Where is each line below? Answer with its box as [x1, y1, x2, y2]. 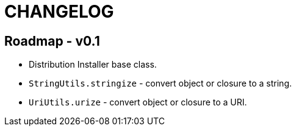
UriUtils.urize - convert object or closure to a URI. [29, 97, 247, 108]
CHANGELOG [4, 1, 114, 22]
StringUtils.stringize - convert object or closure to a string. [29, 78, 292, 89]
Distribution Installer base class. [29, 59, 157, 70]
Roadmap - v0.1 [4, 33, 100, 49]
